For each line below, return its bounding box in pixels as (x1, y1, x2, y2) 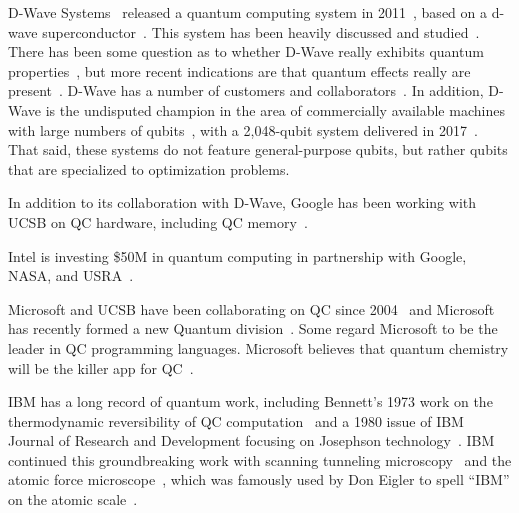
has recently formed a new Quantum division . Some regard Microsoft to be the (8, 318, 498, 339)
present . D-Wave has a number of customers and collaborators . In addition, (8, 80, 484, 101)
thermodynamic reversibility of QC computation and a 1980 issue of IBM (8, 410, 464, 431)
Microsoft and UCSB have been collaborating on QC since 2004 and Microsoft (8, 298, 495, 319)
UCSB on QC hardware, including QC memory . (8, 211, 308, 232)
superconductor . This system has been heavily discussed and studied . (42, 21, 480, 42)
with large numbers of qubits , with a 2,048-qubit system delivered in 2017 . (8, 119, 478, 140)
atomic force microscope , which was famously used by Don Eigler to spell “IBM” (8, 469, 510, 490)
